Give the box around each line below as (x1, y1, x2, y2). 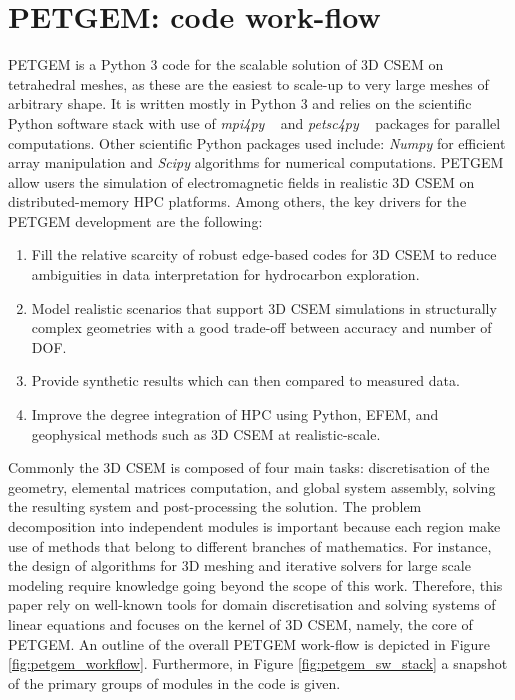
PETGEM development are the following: (8, 210, 263, 231)
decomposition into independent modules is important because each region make (8, 516, 501, 536)
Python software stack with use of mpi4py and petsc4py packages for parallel (8, 112, 501, 133)
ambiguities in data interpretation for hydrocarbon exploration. (31, 264, 420, 285)
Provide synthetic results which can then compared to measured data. (31, 370, 460, 391)
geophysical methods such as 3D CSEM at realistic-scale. (31, 423, 381, 444)
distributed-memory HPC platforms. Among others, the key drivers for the (8, 191, 467, 212)
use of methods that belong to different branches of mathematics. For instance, (8, 535, 492, 556)
